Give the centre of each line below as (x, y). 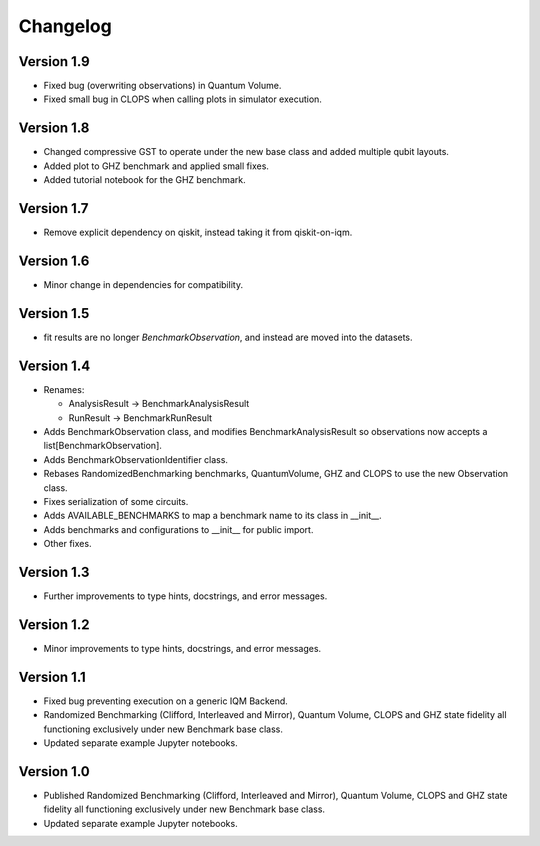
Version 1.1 (52, 676)
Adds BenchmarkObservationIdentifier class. (136, 459)
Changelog (65, 26)
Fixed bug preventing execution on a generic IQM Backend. (166, 701)
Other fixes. (67, 544)
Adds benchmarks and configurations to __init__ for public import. (178, 529)
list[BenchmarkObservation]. (102, 446)
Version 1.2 (54, 624)
